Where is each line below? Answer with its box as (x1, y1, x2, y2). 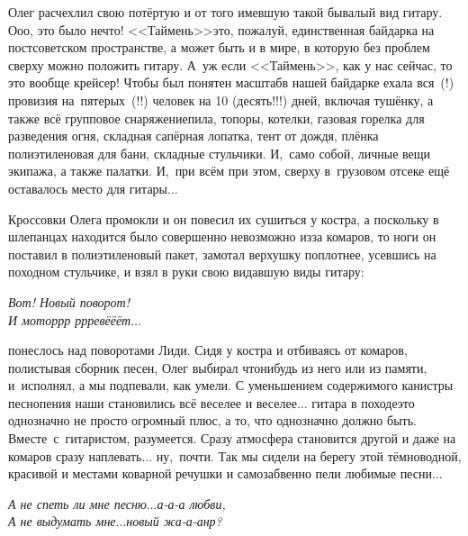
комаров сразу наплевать (8, 446, 142, 465)
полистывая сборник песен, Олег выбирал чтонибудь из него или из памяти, (8, 358, 427, 377)
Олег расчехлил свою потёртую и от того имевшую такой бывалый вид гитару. (8, 3, 443, 21)
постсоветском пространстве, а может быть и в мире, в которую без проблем (8, 38, 430, 57)
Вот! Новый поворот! (8, 292, 130, 311)
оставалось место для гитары (8, 178, 168, 197)
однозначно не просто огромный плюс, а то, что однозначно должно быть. (8, 411, 417, 430)
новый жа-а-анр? (126, 512, 222, 531)
